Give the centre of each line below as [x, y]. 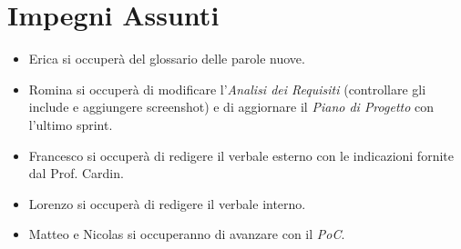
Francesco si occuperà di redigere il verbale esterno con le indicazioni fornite [241, 155]
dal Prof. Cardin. [76, 173]
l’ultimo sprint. [71, 124]
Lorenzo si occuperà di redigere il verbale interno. [167, 203]
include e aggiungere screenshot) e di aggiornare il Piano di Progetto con [231, 107]
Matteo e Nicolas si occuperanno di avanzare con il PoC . [187, 234]
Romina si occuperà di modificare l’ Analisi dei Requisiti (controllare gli [227, 89]
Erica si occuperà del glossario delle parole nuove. [167, 59]
